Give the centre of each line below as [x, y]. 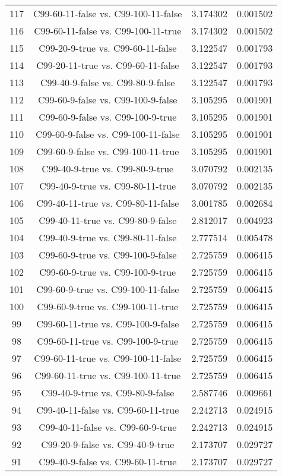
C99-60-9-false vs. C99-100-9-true [108, 117]
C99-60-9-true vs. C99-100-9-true [108, 272]
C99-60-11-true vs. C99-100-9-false [108, 324]
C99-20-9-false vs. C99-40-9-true [108, 444]
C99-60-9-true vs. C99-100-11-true [108, 306]
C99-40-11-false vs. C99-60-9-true [108, 427]
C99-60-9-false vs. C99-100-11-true [108, 151]
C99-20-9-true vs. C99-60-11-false [108, 48]
